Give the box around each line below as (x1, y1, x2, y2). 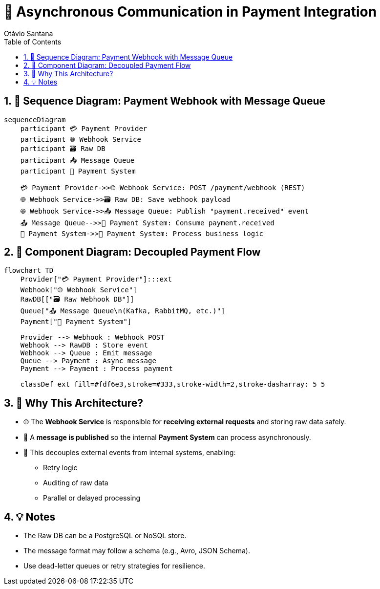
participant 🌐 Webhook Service (20, 135, 141, 143)
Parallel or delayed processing (43, 494, 141, 502)
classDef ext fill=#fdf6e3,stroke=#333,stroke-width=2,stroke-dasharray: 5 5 (20, 380, 325, 389)
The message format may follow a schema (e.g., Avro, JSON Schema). (23, 546, 250, 555)
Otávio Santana (4, 29, 53, 38)
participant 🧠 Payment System (20, 167, 136, 175)
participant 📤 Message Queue (20, 156, 135, 164)
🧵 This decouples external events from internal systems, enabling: (23, 448, 236, 457)
